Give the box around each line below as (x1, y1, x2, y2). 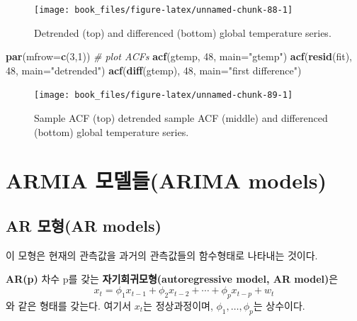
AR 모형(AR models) (6, 215, 161, 237)
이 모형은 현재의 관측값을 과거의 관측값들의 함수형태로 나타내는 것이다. (6, 247, 318, 262)
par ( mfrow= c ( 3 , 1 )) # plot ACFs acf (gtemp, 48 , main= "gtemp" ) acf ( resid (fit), (6, 49, 352, 64)
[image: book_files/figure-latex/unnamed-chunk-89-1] (34, 90, 293, 101)
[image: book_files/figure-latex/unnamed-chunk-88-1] (34, 5, 293, 15)
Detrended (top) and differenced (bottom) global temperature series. (34, 25, 331, 40)
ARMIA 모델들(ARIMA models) (6, 166, 327, 195)
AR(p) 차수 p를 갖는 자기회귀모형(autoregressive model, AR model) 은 (6, 271, 339, 286)
